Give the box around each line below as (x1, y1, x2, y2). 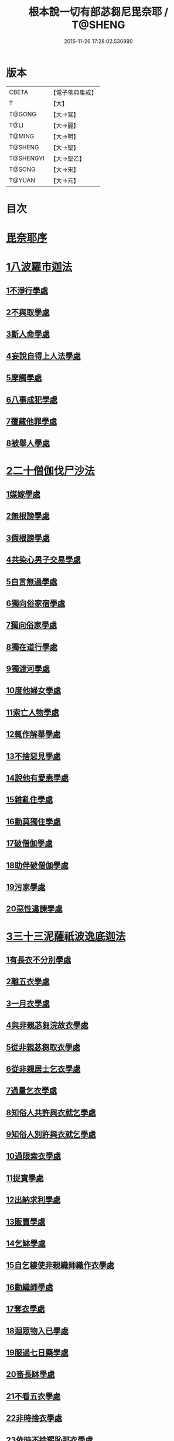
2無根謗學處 (6, 511, 50, 521)
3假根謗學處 (6, 533, 50, 543)
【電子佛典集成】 (50, 88, 98, 96)
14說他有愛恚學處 (6, 773, 69, 783)
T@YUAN (9, 176, 36, 184)
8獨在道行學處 (6, 642, 57, 652)
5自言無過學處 (6, 577, 57, 587)
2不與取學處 (6, 307, 50, 317)
